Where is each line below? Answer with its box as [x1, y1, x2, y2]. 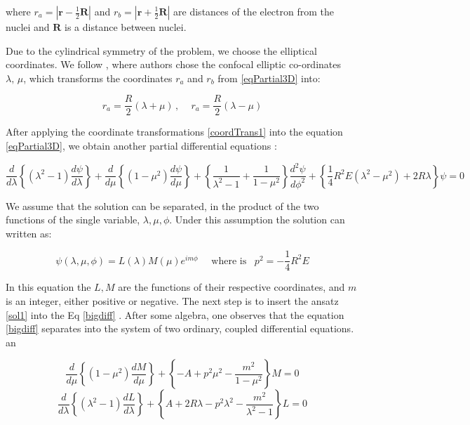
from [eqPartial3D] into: [217, 70, 321, 85]
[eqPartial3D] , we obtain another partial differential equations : [6, 138, 277, 153]
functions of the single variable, [6, 212, 140, 227]
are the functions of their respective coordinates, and [118, 280, 345, 294]
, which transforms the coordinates [23, 70, 173, 85]
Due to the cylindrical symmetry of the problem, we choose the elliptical [6, 43, 317, 58]
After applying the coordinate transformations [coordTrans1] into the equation [6, 124, 343, 139]
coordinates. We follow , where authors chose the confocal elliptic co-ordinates [6, 57, 342, 72]
